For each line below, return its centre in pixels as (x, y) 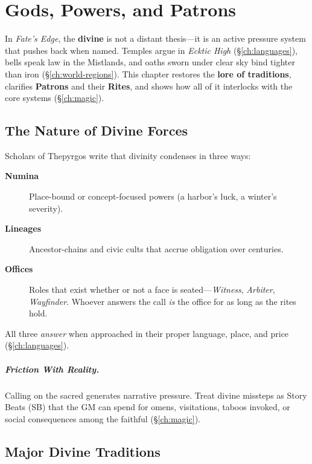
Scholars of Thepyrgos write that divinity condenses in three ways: (128, 155)
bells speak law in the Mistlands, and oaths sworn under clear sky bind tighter (150, 62)
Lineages (23, 228)
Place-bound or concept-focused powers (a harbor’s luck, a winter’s (153, 196)
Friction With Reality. (52, 369)
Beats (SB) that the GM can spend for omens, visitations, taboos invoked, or (148, 407)
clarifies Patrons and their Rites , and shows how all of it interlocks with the (149, 86)
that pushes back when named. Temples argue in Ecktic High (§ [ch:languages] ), (151, 50)
